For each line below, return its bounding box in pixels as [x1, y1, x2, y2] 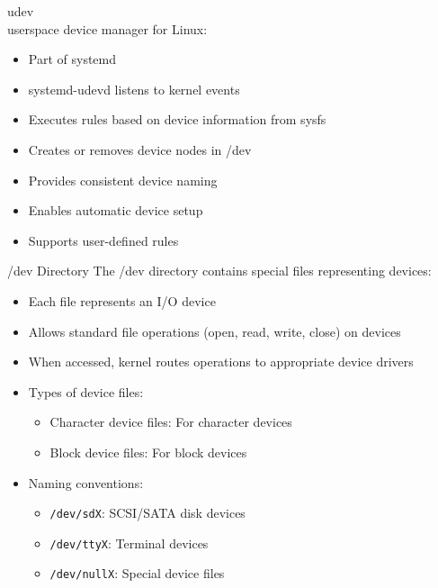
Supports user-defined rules [28, 231, 179, 249]
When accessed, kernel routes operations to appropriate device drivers [28, 352, 414, 371]
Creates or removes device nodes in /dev [28, 140, 252, 158]
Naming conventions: [28, 473, 144, 492]
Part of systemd [28, 50, 117, 68]
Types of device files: [28, 382, 144, 401]
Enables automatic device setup [28, 201, 203, 220]
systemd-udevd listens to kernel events [28, 79, 240, 98]
